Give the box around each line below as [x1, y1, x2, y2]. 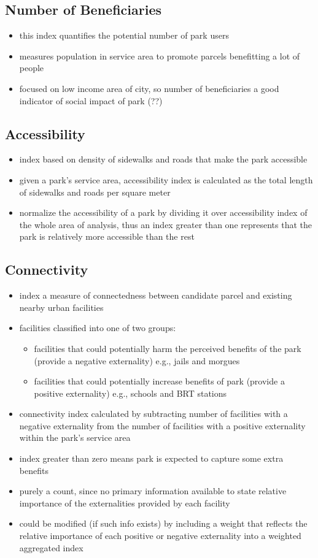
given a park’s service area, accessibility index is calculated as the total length [19, 173, 313, 186]
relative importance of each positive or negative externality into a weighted [19, 529, 301, 542]
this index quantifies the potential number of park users [19, 29, 229, 42]
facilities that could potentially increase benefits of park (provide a [34, 375, 285, 388]
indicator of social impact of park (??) [19, 94, 163, 107]
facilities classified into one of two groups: [19, 321, 176, 334]
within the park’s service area [19, 431, 131, 444]
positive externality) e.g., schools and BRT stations [34, 386, 227, 399]
